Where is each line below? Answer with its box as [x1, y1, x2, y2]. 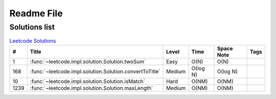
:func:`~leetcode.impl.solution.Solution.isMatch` [30, 78, 146, 85]
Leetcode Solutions [9, 37, 56, 44]
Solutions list [9, 22, 55, 32]
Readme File [9, 8, 63, 19]
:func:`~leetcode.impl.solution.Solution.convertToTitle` [30, 68, 160, 75]
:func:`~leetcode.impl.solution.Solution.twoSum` [30, 58, 146, 65]
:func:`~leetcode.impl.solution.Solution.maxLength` [30, 84, 153, 91]
